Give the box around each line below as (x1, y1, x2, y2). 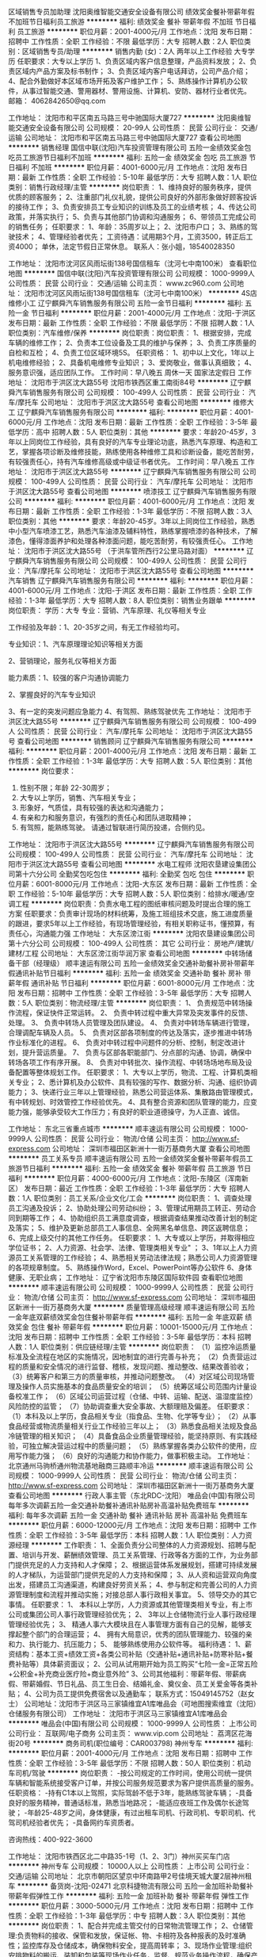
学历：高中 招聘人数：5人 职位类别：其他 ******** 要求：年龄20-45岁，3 (14, 427, 256, 436)
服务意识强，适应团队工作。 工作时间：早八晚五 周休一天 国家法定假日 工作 (8, 368, 252, 377)
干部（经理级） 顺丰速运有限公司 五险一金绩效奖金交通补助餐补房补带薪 (14, 959, 248, 967)
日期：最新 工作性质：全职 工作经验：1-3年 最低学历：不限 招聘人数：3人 (14, 507, 253, 515)
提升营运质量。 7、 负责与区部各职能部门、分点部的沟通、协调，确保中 (21, 1047, 252, 1057)
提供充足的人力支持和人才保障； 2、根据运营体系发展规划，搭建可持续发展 (14, 1561, 257, 1569)
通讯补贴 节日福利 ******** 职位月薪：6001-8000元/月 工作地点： (30, 978, 248, 987)
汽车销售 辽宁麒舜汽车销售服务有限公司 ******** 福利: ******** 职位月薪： (8, 576, 256, 585)
